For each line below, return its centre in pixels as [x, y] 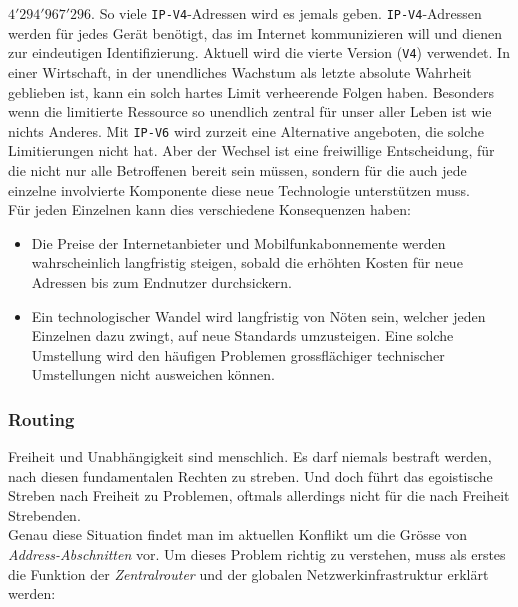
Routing [41, 418]
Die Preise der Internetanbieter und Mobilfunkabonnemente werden [238, 242]
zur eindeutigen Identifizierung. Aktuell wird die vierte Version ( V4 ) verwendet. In [259, 52]
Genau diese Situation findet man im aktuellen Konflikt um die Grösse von [237, 534]
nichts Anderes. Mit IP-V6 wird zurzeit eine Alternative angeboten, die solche [246, 130]
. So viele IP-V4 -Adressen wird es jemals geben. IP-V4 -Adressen [286, 13]
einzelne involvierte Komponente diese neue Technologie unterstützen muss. [239, 189]
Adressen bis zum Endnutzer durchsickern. [161, 281]
